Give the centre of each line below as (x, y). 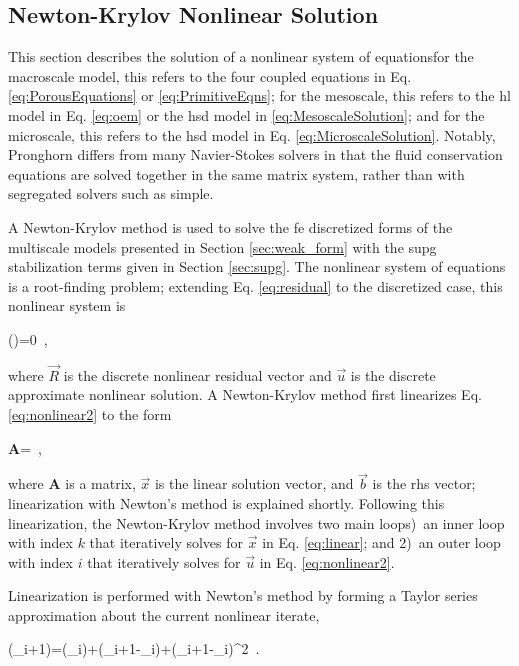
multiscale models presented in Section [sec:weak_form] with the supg (222, 246)
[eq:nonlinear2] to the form (90, 413)
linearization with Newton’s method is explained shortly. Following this (226, 502)
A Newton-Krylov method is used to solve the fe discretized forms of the (230, 226)
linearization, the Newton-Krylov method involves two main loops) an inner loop (256, 522)
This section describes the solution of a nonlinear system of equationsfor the (241, 56)
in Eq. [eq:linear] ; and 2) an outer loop (381, 542)
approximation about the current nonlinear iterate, (164, 614)
